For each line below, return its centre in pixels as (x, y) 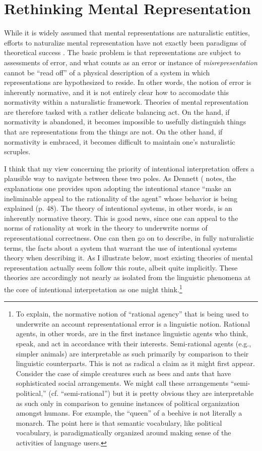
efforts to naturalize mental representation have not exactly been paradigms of (125, 42)
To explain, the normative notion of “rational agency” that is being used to (132, 314)
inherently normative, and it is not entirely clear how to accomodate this (116, 92)
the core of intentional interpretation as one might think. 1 (93, 288)
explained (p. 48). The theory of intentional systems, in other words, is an (118, 208)
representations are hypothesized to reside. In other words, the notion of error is (128, 82)
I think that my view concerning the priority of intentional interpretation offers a (129, 168)
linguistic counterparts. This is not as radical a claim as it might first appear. (135, 363)
